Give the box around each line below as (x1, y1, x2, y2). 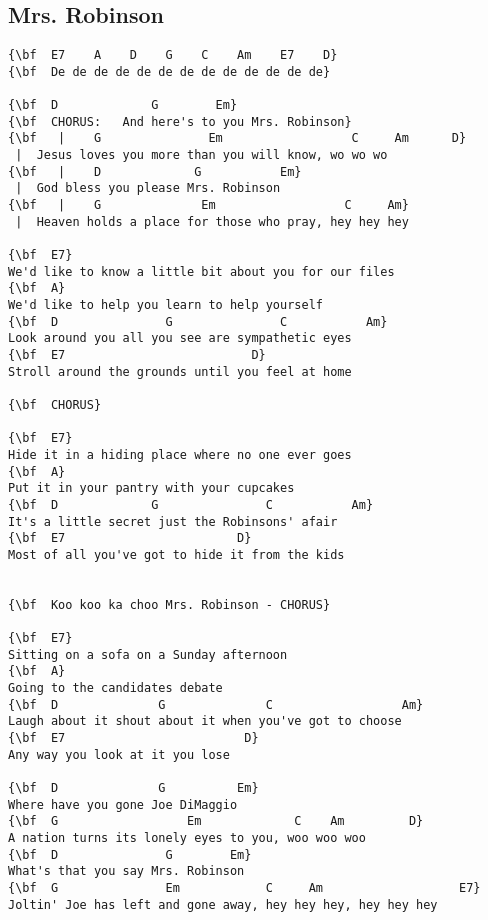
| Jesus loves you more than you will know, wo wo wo (15, 148, 388, 163)
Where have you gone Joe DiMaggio (8, 797, 238, 812)
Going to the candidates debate (8, 681, 223, 696)
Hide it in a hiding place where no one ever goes (8, 447, 352, 462)
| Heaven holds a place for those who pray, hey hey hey (15, 214, 409, 229)
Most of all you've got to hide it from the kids (8, 547, 345, 562)
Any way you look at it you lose (8, 747, 230, 762)
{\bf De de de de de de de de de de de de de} (8, 64, 331, 79)
